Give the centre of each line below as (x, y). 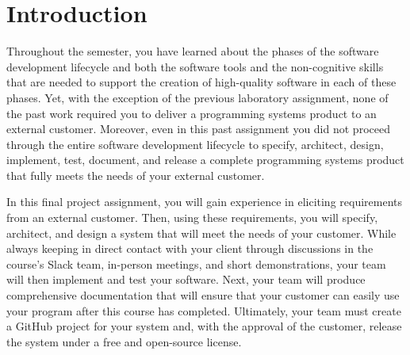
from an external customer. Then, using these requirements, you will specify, (192, 218)
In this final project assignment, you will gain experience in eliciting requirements (205, 202)
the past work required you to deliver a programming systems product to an (192, 113)
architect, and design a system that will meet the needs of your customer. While (201, 233)
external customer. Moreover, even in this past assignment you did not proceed (198, 129)
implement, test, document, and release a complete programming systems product (205, 160)
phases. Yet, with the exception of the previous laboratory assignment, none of (197, 97)
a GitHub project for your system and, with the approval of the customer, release (204, 326)
